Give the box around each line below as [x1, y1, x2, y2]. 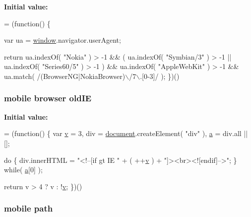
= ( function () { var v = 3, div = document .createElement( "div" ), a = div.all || [4, 128, 248, 139]
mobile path [4, 202, 53, 215]
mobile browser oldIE [4, 92, 92, 104]
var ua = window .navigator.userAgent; [4, 35, 121, 45]
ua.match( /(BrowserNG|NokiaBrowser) [4, 71, 125, 81]
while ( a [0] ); [4, 164, 43, 175]
